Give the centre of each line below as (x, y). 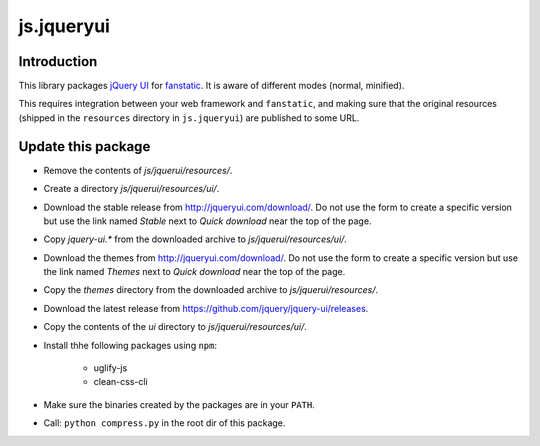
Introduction (58, 61)
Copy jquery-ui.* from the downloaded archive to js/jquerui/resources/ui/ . (195, 239)
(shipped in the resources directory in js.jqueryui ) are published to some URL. (189, 117)
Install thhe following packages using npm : (130, 345)
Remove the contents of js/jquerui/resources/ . (138, 170)
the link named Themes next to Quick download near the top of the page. (194, 272)
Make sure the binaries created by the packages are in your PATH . (179, 404)
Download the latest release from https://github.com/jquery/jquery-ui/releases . (206, 308)
